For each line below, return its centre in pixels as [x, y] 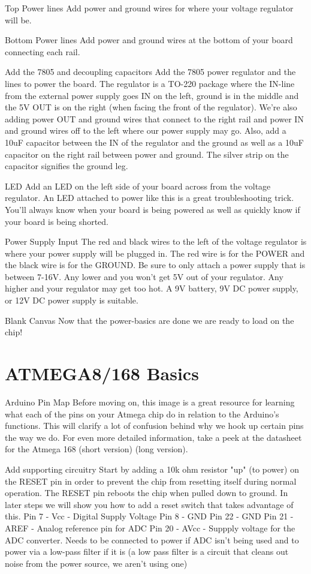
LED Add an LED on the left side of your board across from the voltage [138, 186]
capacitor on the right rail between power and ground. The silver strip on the [147, 154]
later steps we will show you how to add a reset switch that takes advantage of [149, 504]
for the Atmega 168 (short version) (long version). [96, 449]
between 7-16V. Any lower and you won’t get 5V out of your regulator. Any [144, 276]
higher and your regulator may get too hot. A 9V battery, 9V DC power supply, [152, 288]
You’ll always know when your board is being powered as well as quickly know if [153, 209]
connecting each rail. [43, 51]
